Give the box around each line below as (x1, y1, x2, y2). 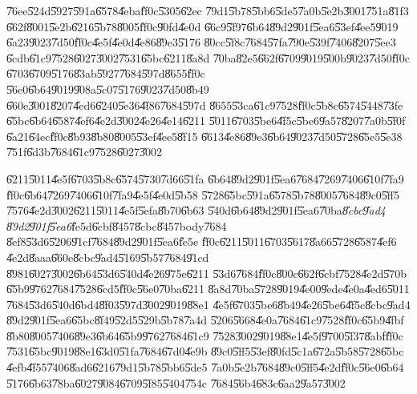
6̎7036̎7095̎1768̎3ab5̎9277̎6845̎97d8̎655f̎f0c (6, 65, 205, 82)
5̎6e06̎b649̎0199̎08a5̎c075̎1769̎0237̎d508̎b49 (6, 80, 209, 97)
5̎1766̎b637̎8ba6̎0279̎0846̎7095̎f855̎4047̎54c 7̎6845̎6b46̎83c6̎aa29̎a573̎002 (6, 374, 346, 391)
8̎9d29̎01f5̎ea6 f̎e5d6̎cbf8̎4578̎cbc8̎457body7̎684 (6, 217, 227, 234)
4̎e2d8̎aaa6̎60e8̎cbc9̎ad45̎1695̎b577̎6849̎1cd (6, 248, 209, 265)
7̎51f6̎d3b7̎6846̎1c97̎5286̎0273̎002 (6, 143, 163, 160)
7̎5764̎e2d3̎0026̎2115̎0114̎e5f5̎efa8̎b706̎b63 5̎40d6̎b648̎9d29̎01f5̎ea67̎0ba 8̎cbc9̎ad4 (6, 202, 386, 219)
